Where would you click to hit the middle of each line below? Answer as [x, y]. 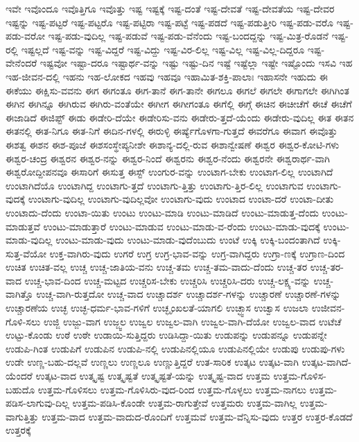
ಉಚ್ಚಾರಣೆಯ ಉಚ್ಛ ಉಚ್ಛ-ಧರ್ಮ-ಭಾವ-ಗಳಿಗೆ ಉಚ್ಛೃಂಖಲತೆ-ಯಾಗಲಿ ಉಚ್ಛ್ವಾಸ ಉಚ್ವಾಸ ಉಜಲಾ [157, 308]
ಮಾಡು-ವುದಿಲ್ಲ [29, 240]
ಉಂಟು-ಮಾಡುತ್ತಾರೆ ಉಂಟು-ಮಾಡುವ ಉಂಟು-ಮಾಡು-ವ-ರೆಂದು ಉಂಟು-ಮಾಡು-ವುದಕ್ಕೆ [182, 226]
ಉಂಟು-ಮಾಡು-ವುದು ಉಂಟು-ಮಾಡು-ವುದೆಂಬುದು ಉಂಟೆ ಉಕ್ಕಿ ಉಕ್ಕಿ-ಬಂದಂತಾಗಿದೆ [188, 240]
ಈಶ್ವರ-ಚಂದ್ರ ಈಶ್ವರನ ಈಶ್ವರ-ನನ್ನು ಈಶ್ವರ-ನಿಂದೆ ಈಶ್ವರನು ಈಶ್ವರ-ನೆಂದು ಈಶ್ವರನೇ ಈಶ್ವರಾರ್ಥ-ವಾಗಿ [168, 158]
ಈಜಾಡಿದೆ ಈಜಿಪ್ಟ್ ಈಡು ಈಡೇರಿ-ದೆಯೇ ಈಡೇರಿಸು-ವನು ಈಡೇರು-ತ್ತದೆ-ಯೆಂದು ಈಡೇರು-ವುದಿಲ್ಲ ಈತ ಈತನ [180, 117]
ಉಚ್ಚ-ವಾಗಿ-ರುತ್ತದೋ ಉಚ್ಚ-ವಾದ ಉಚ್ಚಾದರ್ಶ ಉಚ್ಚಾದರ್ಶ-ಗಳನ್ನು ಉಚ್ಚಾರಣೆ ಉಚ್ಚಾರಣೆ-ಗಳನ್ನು [189, 294]
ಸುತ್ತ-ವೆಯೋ [26, 253]
